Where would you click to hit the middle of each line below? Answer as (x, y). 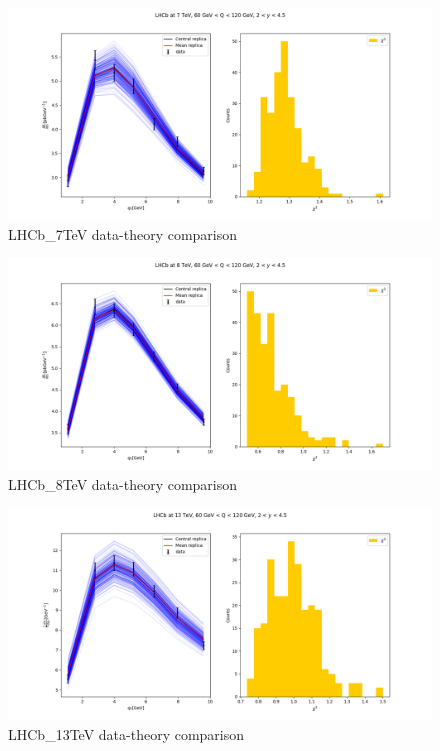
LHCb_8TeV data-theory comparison (123, 483)
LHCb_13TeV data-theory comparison (126, 733)
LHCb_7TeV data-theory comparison (123, 233)
